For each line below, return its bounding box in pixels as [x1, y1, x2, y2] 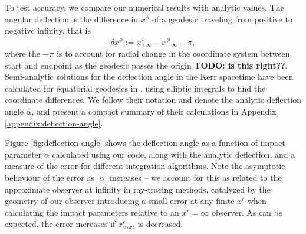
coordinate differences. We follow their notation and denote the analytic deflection [5, 93, 302, 106]
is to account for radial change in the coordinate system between [57, 47, 290, 60]
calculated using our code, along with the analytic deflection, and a [52, 148, 295, 160]
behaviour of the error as [5, 171, 94, 183]
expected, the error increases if [5, 217, 116, 230]
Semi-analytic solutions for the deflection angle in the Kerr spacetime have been [5, 70, 294, 83]
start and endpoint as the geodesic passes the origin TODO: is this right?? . [5, 58, 288, 71]
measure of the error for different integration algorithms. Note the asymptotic [5, 160, 285, 172]
